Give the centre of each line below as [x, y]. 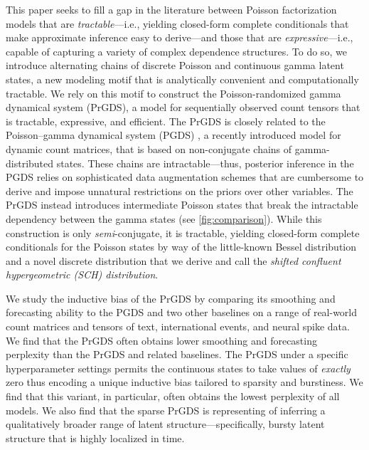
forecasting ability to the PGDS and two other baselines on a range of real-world [182, 312]
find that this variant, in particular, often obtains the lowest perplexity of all [173, 396]
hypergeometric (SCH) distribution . [82, 274]
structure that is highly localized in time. [95, 438]
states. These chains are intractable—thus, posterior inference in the [205, 163]
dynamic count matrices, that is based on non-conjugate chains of [149, 148]
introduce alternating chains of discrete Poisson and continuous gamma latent [175, 65]
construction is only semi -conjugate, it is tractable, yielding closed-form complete [183, 232]
